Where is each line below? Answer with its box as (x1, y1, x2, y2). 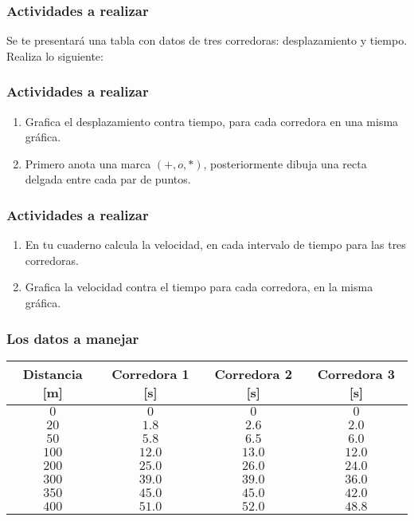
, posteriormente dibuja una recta (203, 155, 367, 172)
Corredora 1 (111, 364, 189, 383)
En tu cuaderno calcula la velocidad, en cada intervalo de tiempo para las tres (25, 236, 406, 253)
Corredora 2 (214, 364, 292, 383)
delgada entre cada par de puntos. (25, 171, 191, 187)
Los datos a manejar (6, 328, 139, 348)
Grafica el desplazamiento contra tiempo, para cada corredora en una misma (25, 112, 399, 129)
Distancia (22, 364, 83, 383)
